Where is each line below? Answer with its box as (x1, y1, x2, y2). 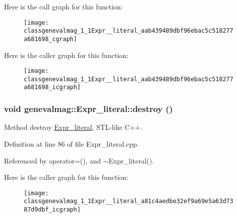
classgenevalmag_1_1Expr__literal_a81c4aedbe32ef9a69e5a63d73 (24, 198, 234, 205)
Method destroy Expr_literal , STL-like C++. (4, 122, 143, 132)
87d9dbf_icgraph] (24, 206, 81, 214)
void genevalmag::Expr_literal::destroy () (4, 103, 173, 115)
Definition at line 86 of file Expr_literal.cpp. (4, 138, 139, 149)
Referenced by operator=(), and (4, 155, 101, 165)
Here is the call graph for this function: (4, 1, 123, 11)
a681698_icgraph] (24, 84, 81, 91)
